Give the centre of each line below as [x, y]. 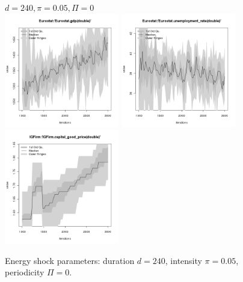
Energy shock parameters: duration [70, 260]
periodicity [25, 272]
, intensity [183, 260]
